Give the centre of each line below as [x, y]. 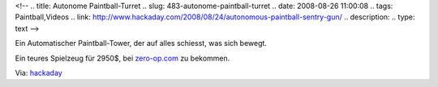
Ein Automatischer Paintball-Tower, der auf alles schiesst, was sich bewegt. [141, 43]
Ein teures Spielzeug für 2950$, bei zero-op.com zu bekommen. [122, 58]
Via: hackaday [39, 72]
